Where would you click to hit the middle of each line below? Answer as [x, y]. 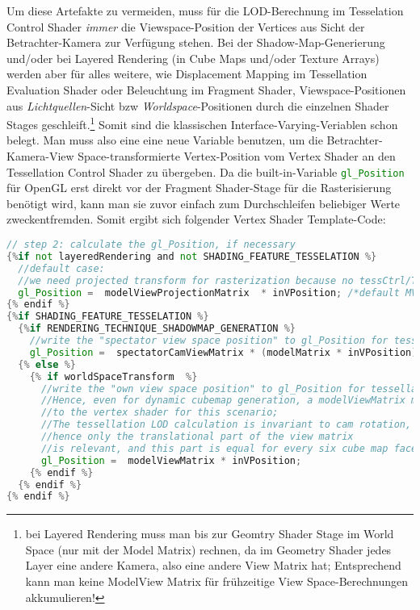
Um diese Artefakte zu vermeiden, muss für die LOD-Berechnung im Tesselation [205, 10]
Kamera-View [40, 156]
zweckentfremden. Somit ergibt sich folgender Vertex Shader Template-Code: [196, 219]
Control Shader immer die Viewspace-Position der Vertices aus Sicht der [186, 26]
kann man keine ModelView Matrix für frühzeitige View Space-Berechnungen [217, 581]
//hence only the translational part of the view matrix [197, 437]
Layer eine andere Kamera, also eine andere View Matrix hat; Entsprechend [213, 565]
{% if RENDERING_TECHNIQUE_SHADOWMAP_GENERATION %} [157, 329]
